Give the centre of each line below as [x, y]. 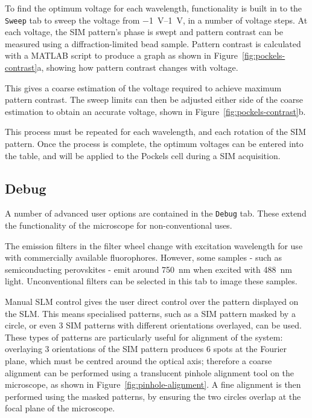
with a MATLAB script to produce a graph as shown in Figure [121, 55]
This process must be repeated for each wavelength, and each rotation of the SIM [155, 132]
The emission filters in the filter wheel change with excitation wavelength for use [154, 245]
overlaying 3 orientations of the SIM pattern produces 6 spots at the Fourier [146, 349]
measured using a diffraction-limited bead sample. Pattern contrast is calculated [153, 43]
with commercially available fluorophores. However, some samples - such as [144, 257]
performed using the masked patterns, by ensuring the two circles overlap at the [153, 396]
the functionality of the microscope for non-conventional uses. [119, 225]
